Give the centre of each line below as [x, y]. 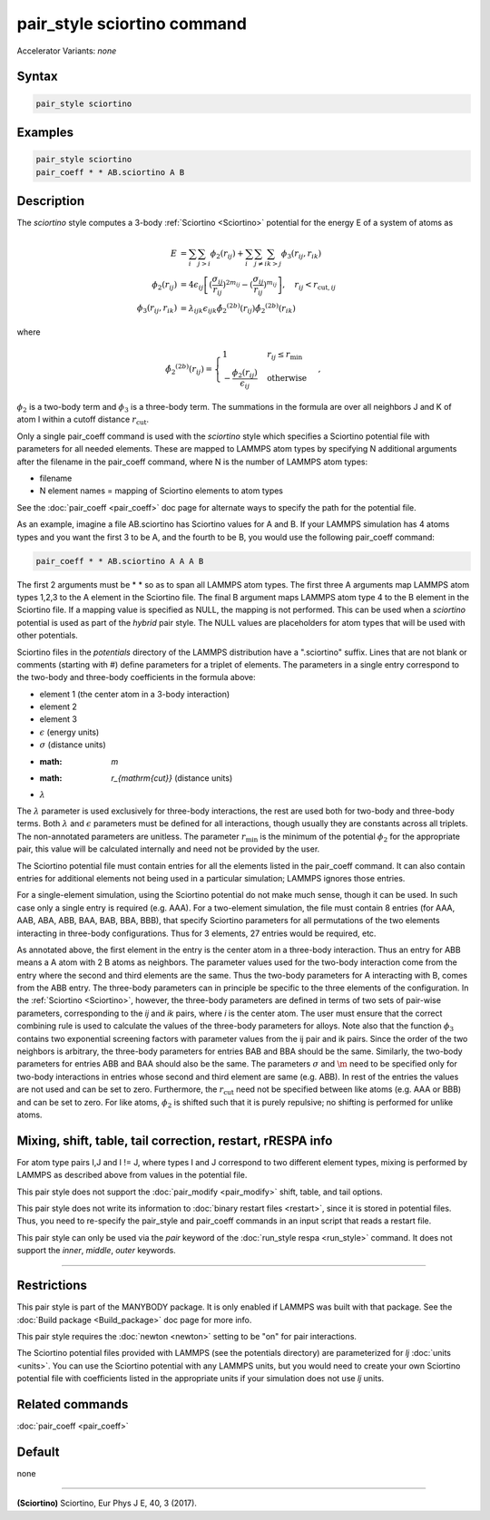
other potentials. [48, 636]
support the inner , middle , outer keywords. [96, 1251]
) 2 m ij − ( [238, 284]
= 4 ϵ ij [192, 286]
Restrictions [52, 1286]
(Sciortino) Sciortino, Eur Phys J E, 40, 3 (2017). [107, 1503]
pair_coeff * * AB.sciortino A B [110, 172]
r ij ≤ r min [284, 356]
